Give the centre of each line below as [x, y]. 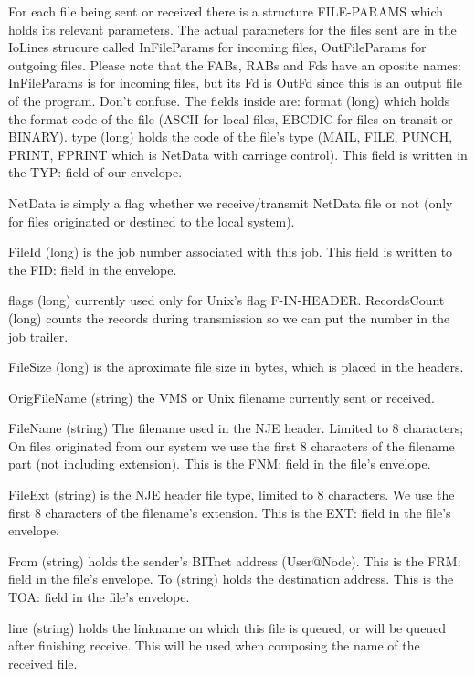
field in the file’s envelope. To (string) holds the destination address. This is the [231, 579]
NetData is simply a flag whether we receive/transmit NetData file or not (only [231, 202]
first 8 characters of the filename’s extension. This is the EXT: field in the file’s [230, 512]
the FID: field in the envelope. [93, 269]
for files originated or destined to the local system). [152, 221]
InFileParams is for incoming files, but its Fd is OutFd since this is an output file [235, 83]
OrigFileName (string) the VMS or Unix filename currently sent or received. [222, 397]
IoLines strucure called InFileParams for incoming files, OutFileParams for [217, 47]
